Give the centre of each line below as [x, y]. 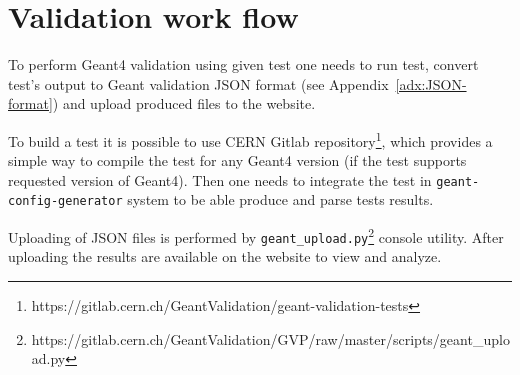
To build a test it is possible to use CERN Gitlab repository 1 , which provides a [250, 139]
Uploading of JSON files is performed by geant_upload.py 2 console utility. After [256, 235]
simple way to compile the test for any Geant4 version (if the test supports [237, 160]
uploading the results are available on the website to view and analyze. [225, 256]
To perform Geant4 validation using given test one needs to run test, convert [243, 64]
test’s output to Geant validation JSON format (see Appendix [198, 83]
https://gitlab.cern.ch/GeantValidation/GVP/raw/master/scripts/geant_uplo [270, 338]
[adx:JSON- [431, 83]
